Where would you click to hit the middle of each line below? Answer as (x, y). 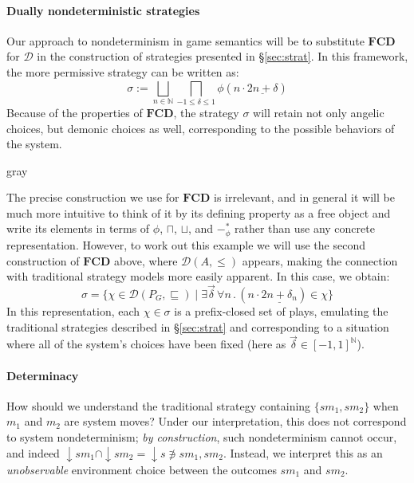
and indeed (33, 452)
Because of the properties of (75, 112)
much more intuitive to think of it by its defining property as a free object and (199, 212)
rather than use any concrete (304, 228)
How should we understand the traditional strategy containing (159, 405)
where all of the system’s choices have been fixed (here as (146, 344)
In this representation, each (73, 310)
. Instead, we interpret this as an (303, 452)
